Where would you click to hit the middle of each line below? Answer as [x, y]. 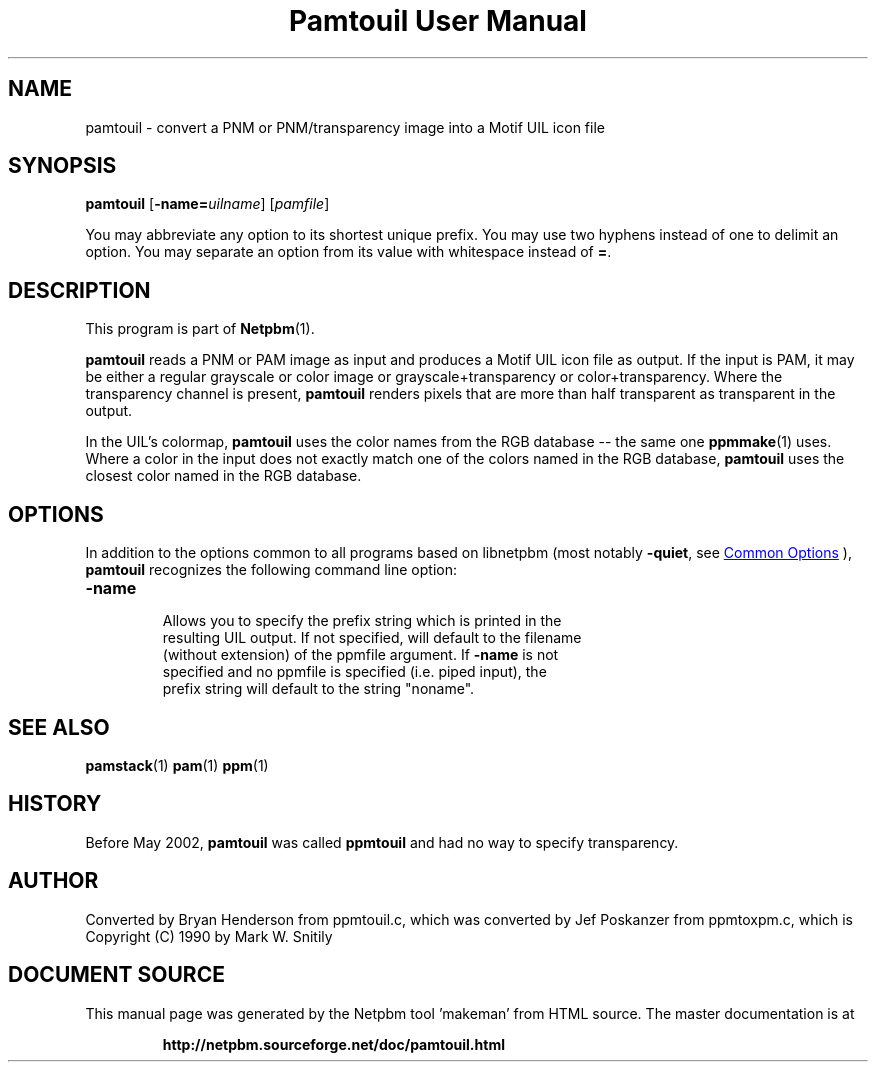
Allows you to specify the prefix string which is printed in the [362, 621]
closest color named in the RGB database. [223, 476]
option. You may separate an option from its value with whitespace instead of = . [348, 252]
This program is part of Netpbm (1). [200, 329]
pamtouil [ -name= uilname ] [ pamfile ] [207, 204]
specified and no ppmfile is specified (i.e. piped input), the [354, 672]
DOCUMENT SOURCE [116, 975]
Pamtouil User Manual [438, 21]
